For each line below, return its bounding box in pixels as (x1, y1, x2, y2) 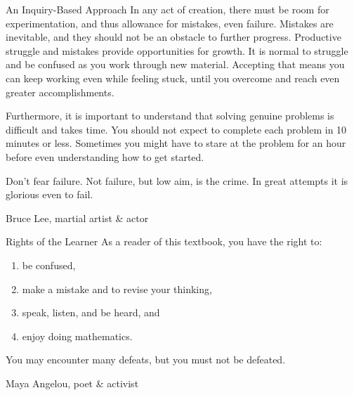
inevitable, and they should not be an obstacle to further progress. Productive (6, 30, 341, 44)
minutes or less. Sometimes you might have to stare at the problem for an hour (6, 136, 346, 150)
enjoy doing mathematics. (22, 328, 133, 343)
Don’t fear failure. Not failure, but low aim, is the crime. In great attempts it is (6, 173, 348, 188)
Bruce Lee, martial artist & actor (6, 210, 149, 225)
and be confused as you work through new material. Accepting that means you (6, 57, 345, 72)
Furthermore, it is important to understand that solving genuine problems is (6, 108, 334, 123)
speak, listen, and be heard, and (22, 305, 160, 320)
